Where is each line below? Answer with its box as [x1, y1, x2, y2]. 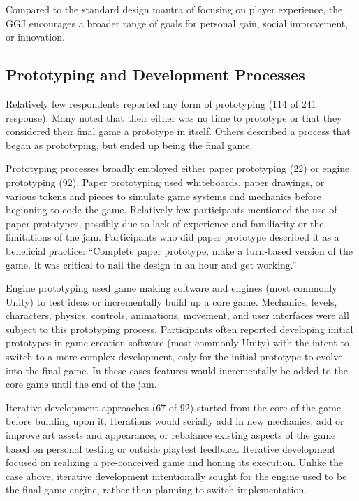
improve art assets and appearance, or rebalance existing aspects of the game [6, 428, 336, 442]
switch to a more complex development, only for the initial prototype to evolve [6, 349, 343, 364]
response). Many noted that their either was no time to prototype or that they [6, 110, 342, 125]
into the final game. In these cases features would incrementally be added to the [6, 362, 348, 377]
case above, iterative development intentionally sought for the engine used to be [6, 468, 347, 483]
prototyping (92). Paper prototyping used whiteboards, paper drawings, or [6, 174, 325, 189]
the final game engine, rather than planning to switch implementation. [6, 482, 307, 497]
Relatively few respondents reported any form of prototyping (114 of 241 [6, 96, 316, 111]
